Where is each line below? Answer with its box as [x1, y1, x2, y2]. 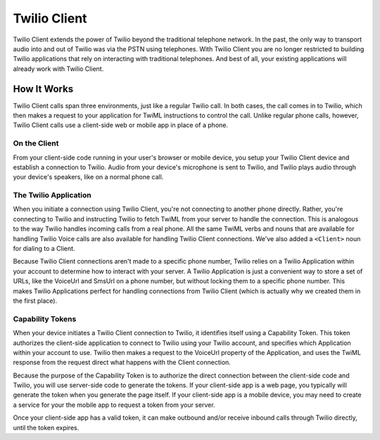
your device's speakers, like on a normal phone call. [13, 173, 164, 181]
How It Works [13, 83, 74, 95]
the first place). [13, 296, 58, 305]
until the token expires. [13, 423, 80, 432]
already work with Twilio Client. [13, 64, 104, 73]
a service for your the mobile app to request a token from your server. [13, 401, 215, 409]
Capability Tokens [13, 313, 77, 323]
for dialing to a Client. [13, 245, 75, 253]
